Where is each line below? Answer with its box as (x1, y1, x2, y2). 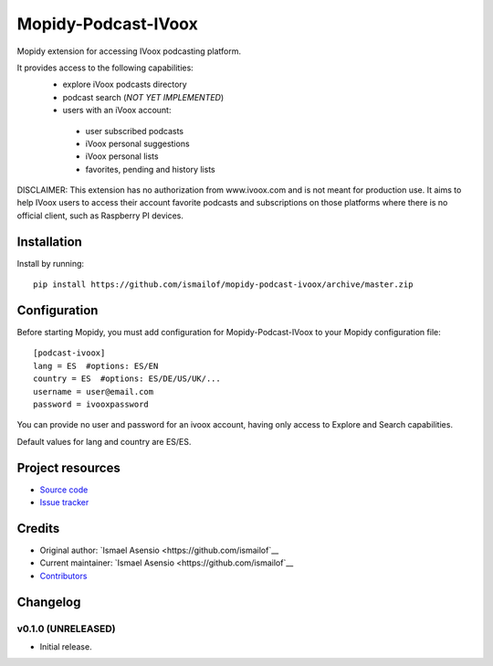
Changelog (16, 594, 81, 609)
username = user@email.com (33, 386, 154, 396)
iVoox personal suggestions (85, 138, 191, 149)
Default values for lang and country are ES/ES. (16, 436, 192, 447)
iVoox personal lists (85, 151, 159, 162)
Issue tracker (39, 497, 89, 508)
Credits (16, 521, 60, 536)
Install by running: (16, 258, 85, 269)
